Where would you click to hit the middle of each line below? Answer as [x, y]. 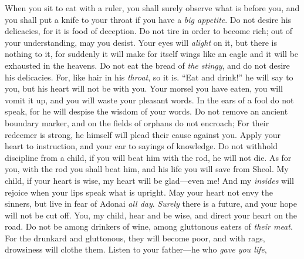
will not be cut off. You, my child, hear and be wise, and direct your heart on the [151, 215]
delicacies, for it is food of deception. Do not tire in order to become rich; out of [149, 31]
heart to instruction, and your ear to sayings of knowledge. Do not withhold [141, 146]
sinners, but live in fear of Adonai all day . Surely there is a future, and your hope [151, 203]
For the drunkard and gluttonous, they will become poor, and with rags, [135, 238]
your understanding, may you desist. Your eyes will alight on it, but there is [141, 42]
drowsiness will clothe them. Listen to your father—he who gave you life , [136, 249]
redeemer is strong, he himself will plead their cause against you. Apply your [143, 134]
